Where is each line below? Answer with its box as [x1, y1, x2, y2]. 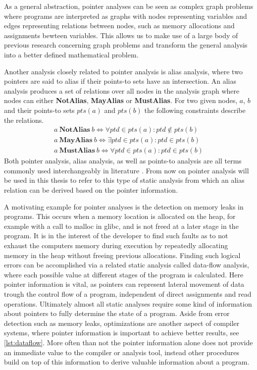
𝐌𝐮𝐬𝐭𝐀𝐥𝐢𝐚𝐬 [59, 147, 95, 155]
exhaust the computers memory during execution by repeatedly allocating [4, 240, 228, 250]
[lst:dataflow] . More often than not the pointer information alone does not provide [4, 337, 253, 347]
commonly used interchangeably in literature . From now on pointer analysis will [4, 165, 249, 175]
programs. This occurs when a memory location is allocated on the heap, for [4, 211, 236, 221]
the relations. [4, 114, 44, 125]
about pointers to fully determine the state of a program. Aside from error [4, 308, 230, 318]
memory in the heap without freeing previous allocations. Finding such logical [4, 250, 241, 260]
